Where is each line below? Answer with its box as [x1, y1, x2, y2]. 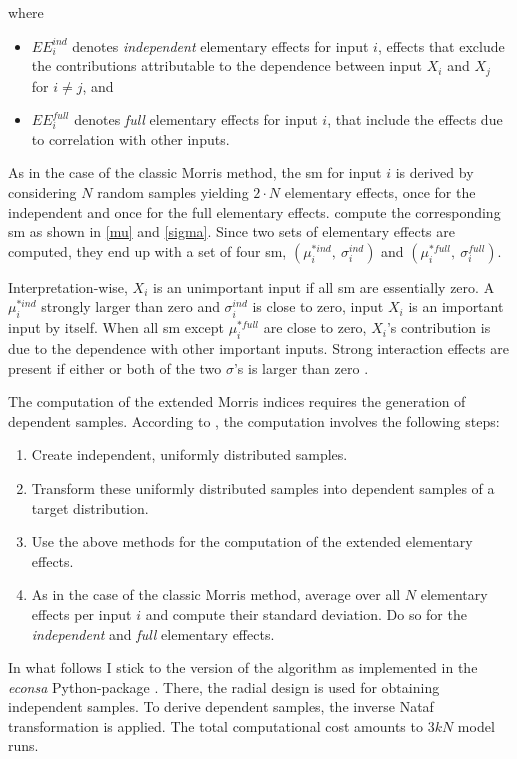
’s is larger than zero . [233, 357, 369, 378]
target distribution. [31, 497, 149, 518]
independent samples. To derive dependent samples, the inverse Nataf [8, 696, 434, 717]
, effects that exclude [377, 35, 505, 56]
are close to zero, [263, 317, 367, 338]
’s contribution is [386, 317, 491, 338]
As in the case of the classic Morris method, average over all [31, 584, 401, 605]
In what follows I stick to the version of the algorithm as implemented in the [8, 657, 478, 678]
